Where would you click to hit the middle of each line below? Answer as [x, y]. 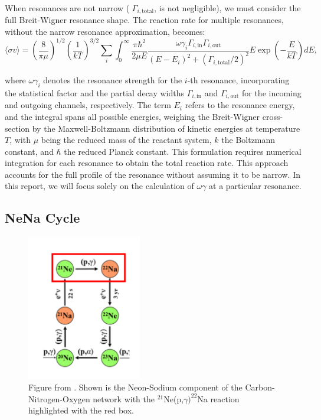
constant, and [29, 151]
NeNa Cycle [42, 218]
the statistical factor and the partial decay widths [95, 92]
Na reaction [218, 398]
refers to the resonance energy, [240, 105]
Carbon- [260, 387]
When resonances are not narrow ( [67, 8]
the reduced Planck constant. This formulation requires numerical [183, 151]
